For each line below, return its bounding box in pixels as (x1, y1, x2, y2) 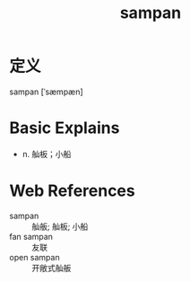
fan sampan (9, 231, 54, 242)
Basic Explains (9, 118, 120, 138)
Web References (9, 181, 136, 201)
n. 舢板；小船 (22, 148, 72, 159)
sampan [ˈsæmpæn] (9, 86, 83, 97)
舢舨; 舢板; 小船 (31, 221, 89, 232)
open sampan (9, 251, 60, 262)
